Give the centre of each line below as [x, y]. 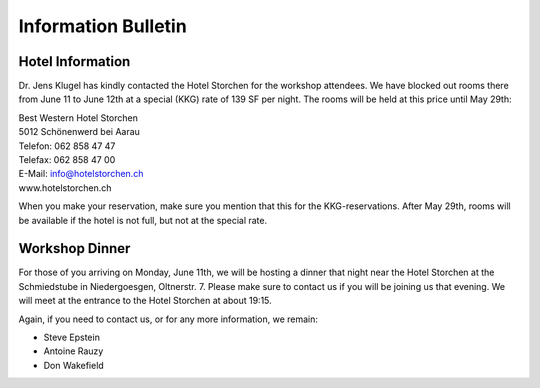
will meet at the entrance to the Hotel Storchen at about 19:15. [145, 301]
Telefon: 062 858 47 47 [67, 146]
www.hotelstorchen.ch [65, 187]
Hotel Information [74, 61]
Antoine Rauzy [73, 351]
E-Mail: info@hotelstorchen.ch [81, 174]
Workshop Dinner [74, 248]
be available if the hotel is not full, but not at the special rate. [143, 220]
